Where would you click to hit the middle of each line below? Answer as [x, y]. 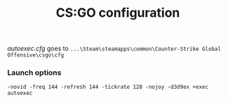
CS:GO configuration [118, 13]
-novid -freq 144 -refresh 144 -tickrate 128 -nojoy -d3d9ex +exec [108, 87]
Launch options [34, 73]
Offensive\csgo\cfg [36, 55]
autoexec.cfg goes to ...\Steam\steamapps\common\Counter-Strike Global [114, 49]
